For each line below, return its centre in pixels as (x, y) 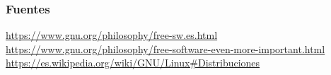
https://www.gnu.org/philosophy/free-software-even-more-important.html (165, 48)
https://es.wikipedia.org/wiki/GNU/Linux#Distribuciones (133, 63)
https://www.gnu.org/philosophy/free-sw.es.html (112, 35)
